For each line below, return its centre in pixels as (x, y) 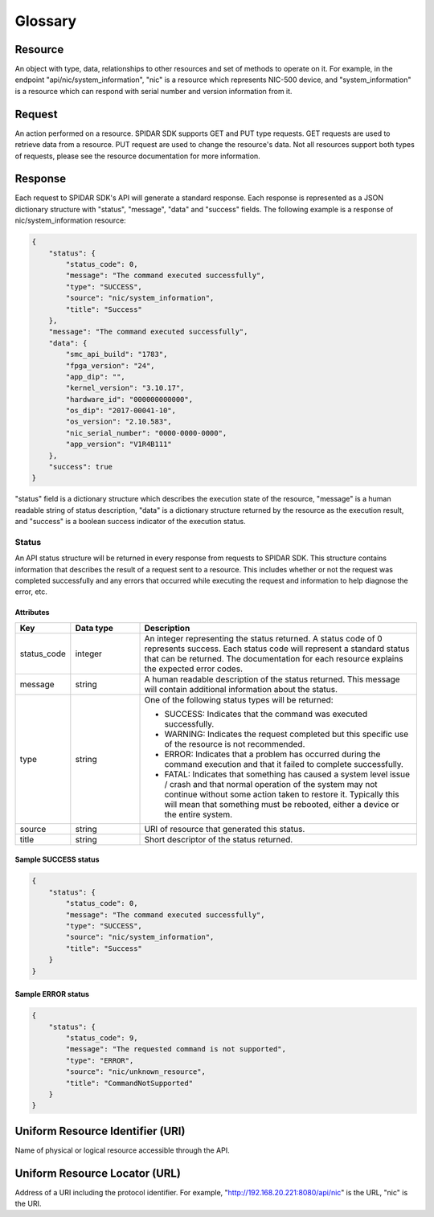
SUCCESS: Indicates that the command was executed (266, 714)
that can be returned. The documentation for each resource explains (274, 658)
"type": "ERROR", (100, 1060)
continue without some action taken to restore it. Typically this (282, 794)
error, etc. (31, 592)
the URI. (28, 1204)
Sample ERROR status (52, 994)
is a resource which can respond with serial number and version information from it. (154, 91)
